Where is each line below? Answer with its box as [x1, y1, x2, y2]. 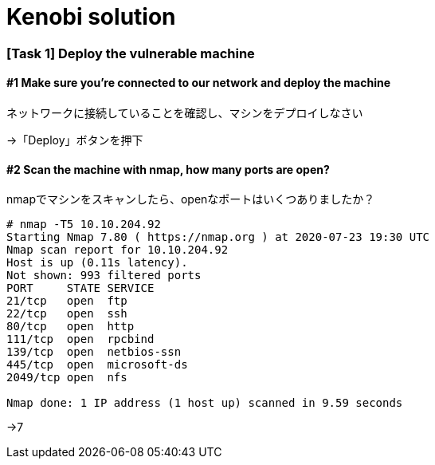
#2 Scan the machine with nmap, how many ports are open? [6, 162, 330, 176]
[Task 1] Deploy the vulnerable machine [6, 45, 255, 61]
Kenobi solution [6, 3, 176, 30]
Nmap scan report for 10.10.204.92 [6, 243, 229, 257]
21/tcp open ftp [6, 294, 127, 308]
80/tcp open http [6, 320, 135, 333]
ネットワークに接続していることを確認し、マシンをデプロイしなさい [6, 105, 363, 120]
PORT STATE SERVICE [6, 282, 155, 295]
